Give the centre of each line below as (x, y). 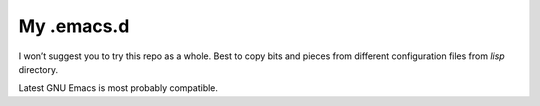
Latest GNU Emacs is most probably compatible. (118, 88)
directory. (38, 69)
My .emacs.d (74, 26)
